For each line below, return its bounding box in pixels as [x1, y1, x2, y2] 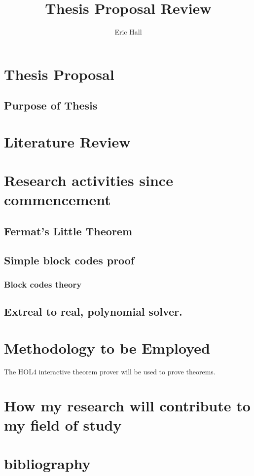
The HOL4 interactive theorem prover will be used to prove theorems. [4, 366, 216, 376]
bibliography [4, 453, 91, 474]
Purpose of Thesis [4, 98, 98, 113]
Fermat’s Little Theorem [4, 223, 133, 239]
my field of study [4, 414, 122, 435]
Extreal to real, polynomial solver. [4, 304, 182, 319]
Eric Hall [114, 27, 142, 37]
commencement [4, 189, 111, 210]
